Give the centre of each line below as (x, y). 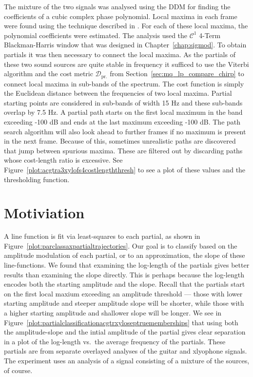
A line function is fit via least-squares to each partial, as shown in (102, 236)
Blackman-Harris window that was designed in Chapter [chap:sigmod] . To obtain (125, 45)
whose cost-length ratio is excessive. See (63, 160)
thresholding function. (37, 179)
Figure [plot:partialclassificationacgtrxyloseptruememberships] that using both (121, 322)
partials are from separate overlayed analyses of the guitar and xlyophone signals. (126, 351)
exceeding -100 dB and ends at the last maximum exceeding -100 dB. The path (122, 121)
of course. (18, 370)
